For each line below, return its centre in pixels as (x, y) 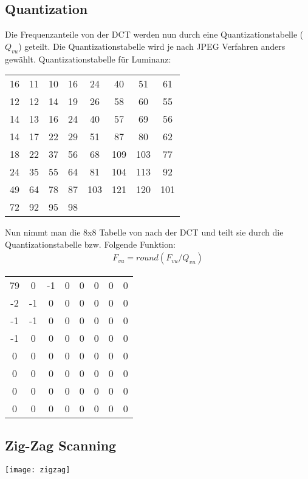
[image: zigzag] (38, 470)
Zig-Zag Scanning (61, 445)
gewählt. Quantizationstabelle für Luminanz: (88, 59)
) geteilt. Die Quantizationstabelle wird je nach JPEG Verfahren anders (152, 46)
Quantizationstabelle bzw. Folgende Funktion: (90, 244)
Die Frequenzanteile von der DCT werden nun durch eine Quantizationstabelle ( (154, 34)
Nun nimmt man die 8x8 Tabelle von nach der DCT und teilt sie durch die (144, 232)
